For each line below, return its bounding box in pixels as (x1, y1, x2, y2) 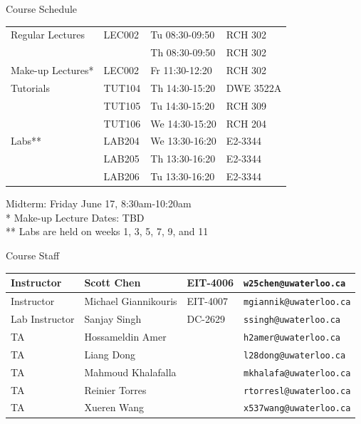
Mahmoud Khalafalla (84, 364, 177, 379)
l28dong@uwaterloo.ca (244, 350, 346, 361)
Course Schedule (6, 1, 78, 16)
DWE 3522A (226, 80, 282, 95)
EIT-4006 (187, 275, 234, 290)
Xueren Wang (84, 400, 145, 415)
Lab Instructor (11, 311, 75, 326)
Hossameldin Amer (84, 329, 167, 343)
